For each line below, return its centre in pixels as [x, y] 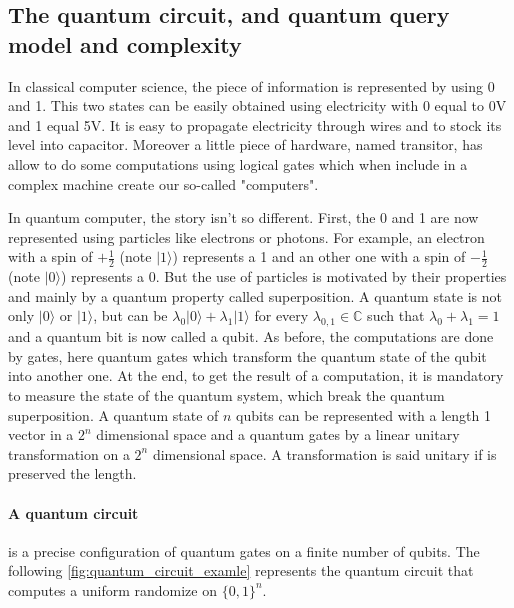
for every [281, 315]
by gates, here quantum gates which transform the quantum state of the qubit [247, 355]
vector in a [41, 434]
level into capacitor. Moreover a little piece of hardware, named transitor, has [245, 144]
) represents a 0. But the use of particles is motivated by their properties [283, 276]
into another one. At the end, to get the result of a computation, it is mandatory [256, 375]
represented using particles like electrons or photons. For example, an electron [246, 236]
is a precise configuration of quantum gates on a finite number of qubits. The [244, 550]
